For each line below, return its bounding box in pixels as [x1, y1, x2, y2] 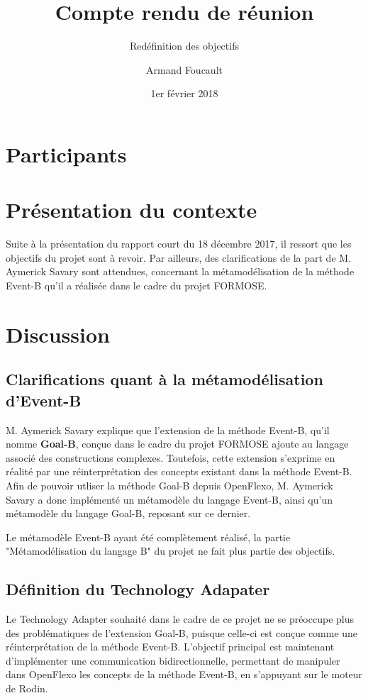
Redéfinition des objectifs [130, 38, 239, 53]
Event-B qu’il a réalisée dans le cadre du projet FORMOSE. [6, 278, 267, 292]
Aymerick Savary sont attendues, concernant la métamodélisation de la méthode [6, 264, 355, 279]
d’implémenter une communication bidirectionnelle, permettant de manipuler [6, 653, 340, 667]
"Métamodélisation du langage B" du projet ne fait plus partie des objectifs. [6, 543, 335, 558]
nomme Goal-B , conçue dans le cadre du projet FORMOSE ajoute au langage [6, 436, 349, 451]
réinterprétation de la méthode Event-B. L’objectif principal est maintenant [6, 639, 335, 654]
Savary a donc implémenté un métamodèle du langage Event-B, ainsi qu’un [6, 492, 333, 506]
